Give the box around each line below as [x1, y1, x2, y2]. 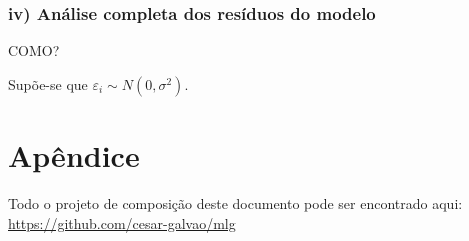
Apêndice [8, 135, 140, 175]
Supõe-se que [8, 73, 88, 94]
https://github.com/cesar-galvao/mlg [8, 212, 236, 233]
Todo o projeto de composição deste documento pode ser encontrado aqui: [8, 192, 463, 213]
